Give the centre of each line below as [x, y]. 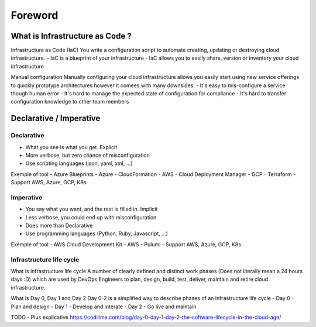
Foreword [35, 15]
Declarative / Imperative [56, 118]
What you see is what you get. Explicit [71, 147]
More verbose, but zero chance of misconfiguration [88, 155]
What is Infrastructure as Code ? [71, 36]
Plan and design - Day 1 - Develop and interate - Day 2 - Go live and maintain [104, 307]
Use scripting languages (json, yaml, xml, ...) [79, 163]
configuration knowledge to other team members [70, 102]
